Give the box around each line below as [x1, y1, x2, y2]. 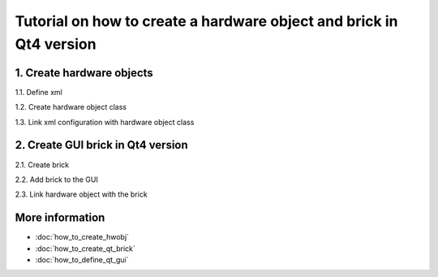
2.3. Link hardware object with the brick [15, 189, 148, 199]
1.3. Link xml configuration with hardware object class [15, 117, 195, 127]
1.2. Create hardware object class [15, 102, 127, 112]
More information [15, 211, 105, 225]
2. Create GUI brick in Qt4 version [15, 138, 188, 152]
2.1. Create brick [15, 159, 70, 170]
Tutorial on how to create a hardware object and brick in [15, 12, 398, 30]
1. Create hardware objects [15, 66, 153, 80]
